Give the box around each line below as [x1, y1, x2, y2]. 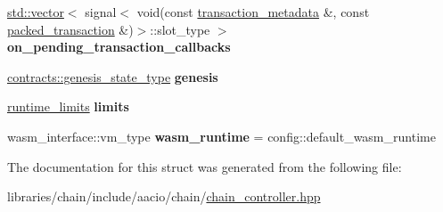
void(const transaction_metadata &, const [136, 3, 370, 20]
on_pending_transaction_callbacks [7, 37, 231, 56]
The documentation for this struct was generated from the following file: [7, 157, 402, 175]
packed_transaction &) [7, 20, 134, 38]
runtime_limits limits [7, 97, 129, 116]
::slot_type [150, 20, 210, 38]
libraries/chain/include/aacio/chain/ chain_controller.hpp [7, 187, 321, 206]
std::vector [7, 3, 64, 20]
